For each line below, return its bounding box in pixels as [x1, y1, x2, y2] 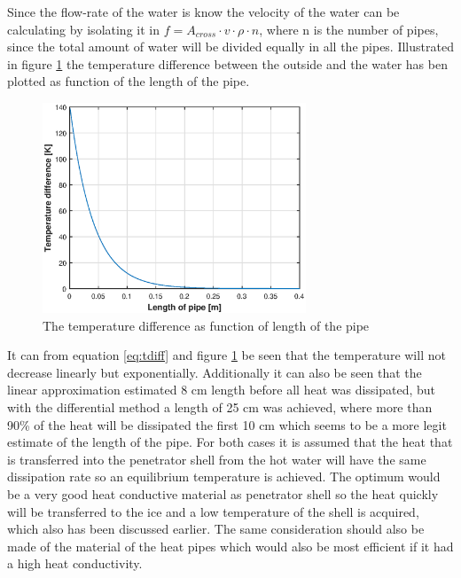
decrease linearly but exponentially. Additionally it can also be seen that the [7, 363, 422, 381]
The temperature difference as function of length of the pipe [43, 316, 370, 334]
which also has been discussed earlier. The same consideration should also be [7, 519, 425, 538]
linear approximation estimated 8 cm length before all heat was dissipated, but [7, 380, 436, 399]
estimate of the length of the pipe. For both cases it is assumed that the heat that [7, 433, 453, 451]
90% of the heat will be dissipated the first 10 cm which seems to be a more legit [7, 415, 447, 433]
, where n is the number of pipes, [259, 20, 439, 38]
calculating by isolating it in [7, 20, 160, 38]
